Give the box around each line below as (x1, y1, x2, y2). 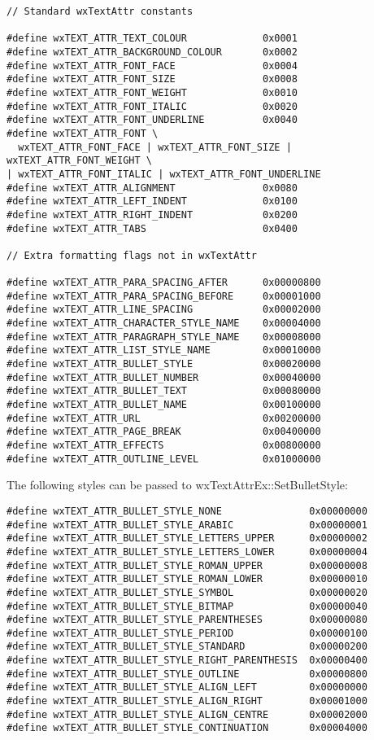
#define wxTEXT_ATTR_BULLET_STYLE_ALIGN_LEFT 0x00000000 (7, 681, 367, 694)
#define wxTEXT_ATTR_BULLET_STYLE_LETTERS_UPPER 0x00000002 (7, 532, 367, 545)
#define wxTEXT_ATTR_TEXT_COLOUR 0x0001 (7, 33, 298, 45)
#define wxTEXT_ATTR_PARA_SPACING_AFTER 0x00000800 (7, 277, 321, 289)
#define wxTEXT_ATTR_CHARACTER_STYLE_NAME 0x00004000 (7, 317, 321, 330)
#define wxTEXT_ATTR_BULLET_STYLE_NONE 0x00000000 (7, 505, 367, 517)
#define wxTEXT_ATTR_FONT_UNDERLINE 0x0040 (7, 114, 298, 126)
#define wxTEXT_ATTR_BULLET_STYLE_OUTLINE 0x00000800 (7, 668, 367, 680)
